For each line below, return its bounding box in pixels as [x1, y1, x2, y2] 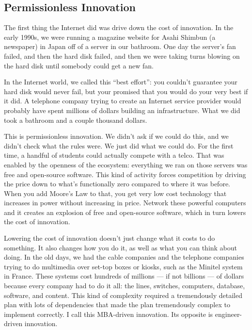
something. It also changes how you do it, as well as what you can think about [4, 242, 237, 252]
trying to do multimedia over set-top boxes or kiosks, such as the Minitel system [4, 261, 243, 271]
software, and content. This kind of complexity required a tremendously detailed [4, 290, 242, 300]
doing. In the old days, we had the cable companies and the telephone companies [4, 252, 244, 262]
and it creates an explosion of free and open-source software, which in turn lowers [4, 207, 246, 217]
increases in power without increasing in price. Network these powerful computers [4, 198, 246, 208]
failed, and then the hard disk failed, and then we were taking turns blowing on [4, 50, 240, 61]
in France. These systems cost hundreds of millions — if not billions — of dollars [4, 271, 244, 281]
